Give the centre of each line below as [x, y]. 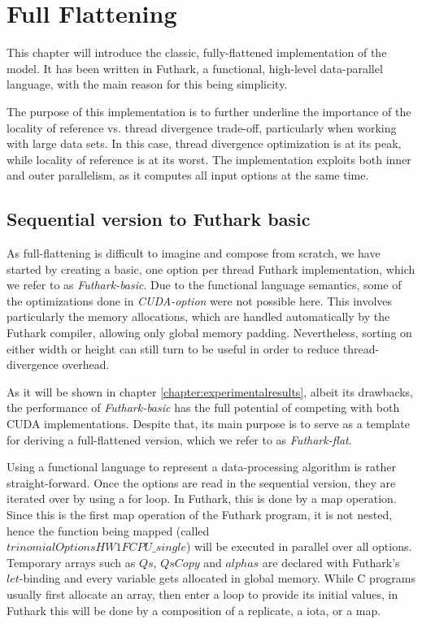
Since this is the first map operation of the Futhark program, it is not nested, [200, 514]
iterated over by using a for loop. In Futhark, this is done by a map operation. [202, 498]
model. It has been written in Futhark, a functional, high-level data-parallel [195, 68]
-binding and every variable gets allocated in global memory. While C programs [218, 578]
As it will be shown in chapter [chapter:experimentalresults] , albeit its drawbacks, [210, 391]
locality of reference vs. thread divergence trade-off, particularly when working [202, 127]
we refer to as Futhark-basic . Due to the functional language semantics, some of [204, 285]
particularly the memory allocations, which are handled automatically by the [198, 316]
